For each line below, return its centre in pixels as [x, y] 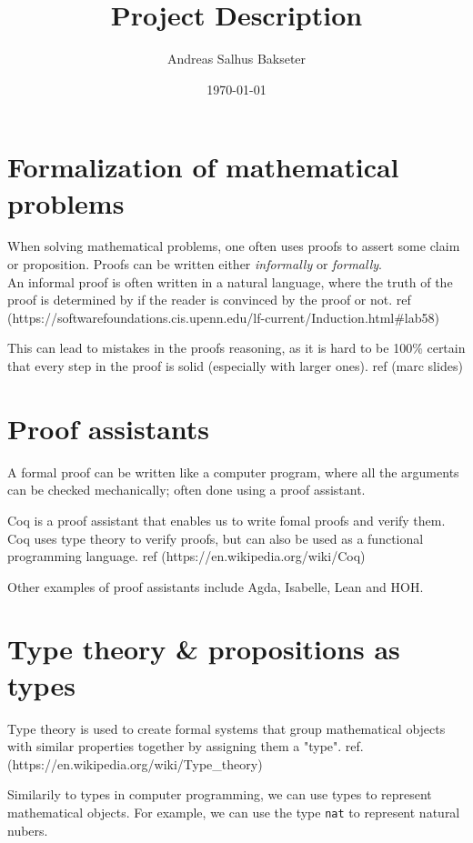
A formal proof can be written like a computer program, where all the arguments [233, 472]
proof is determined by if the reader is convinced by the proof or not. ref [209, 300]
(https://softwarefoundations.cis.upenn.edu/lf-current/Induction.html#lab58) [223, 317]
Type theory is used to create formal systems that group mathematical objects [226, 728]
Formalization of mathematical [203, 167]
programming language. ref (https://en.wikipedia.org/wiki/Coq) [186, 556]
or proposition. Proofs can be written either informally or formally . [195, 264]
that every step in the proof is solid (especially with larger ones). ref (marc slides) [235, 366]
